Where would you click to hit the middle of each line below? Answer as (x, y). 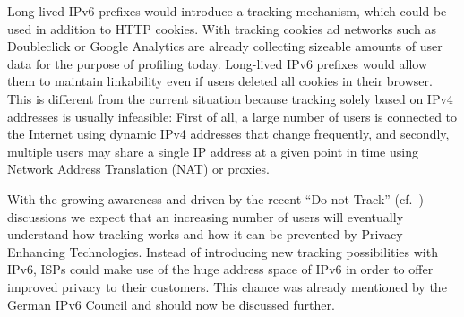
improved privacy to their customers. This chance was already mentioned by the (227, 286)
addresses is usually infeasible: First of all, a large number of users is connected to (232, 116)
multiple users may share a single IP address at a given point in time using (213, 151)
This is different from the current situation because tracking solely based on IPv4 (230, 98)
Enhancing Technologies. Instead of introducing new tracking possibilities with (223, 251)
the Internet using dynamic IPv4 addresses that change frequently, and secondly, (228, 134)
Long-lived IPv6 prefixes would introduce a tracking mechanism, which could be (227, 11)
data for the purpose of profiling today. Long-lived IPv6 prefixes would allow (217, 63)
